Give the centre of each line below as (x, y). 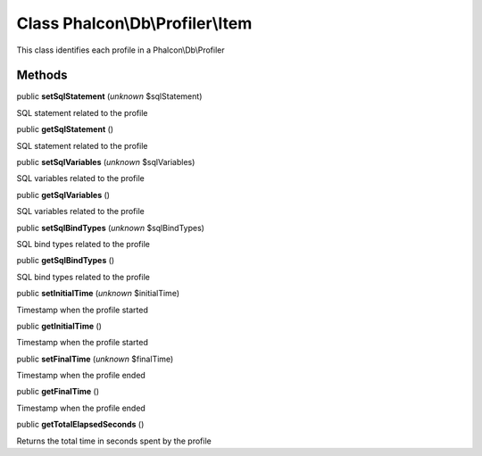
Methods (42, 75)
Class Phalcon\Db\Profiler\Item (134, 23)
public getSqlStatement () (65, 129)
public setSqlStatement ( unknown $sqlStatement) (109, 96)
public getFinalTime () (58, 392)
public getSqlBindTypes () (66, 261)
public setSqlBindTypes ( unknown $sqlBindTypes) (111, 228)
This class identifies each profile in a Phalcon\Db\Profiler (120, 50)
